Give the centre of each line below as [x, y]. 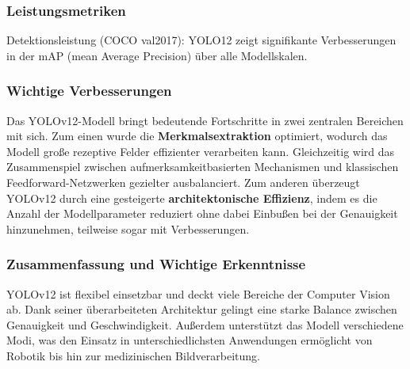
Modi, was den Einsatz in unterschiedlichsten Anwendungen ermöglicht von [190, 340]
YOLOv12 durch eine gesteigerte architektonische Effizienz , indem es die [192, 198]
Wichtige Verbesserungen [89, 91]
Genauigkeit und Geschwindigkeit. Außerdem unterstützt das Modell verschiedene [205, 324]
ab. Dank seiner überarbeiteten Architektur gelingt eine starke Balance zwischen [202, 309]
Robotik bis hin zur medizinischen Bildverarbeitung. [133, 355]
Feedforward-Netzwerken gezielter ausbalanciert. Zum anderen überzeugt [183, 182]
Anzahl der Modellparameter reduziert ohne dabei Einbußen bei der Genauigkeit [202, 213]
